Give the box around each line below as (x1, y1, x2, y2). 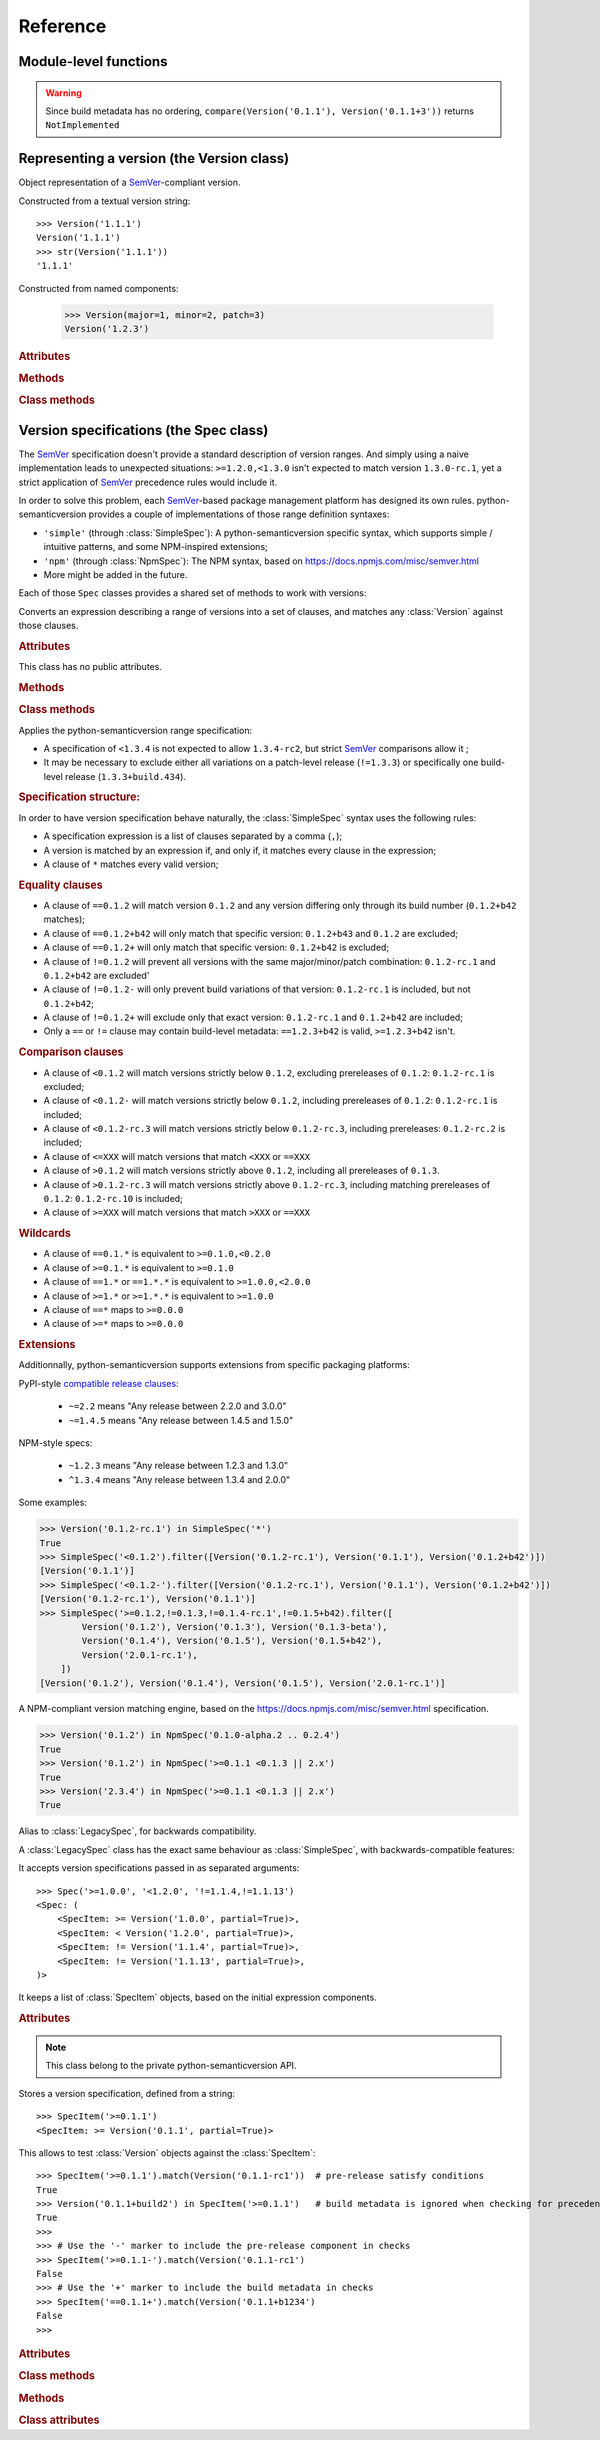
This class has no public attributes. (18, 661, 162, 673)
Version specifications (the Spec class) (18, 421, 269, 439)
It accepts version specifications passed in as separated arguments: (18, 1862, 300, 1874)
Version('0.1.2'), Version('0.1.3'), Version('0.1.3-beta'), (81, 1621, 388, 1632)
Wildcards (18, 1226, 72, 1240)
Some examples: (18, 1496, 87, 1509)
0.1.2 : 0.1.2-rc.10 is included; (43, 1193, 184, 1205)
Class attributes (18, 2413, 100, 2427)
